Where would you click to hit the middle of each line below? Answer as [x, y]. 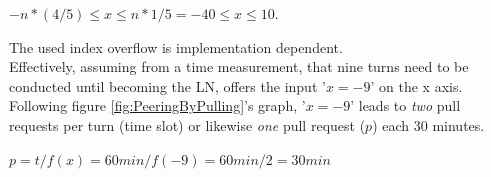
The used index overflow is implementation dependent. [176, 46]
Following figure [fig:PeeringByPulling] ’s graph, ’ [157, 105]
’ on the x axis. [416, 85]
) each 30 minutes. [428, 124]
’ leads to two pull [405, 105]
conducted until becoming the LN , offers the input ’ [167, 85]
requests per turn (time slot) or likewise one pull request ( [187, 124]
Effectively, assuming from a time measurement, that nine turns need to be [239, 66]
